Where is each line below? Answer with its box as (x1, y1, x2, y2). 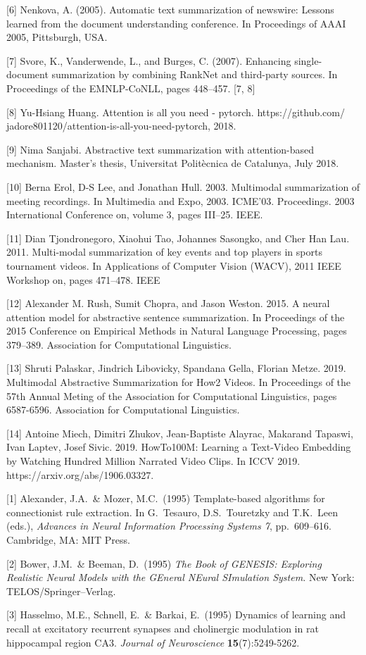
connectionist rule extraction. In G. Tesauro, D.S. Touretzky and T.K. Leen (6, 504, 339, 519)
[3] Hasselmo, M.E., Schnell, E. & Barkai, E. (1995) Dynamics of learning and (6, 607, 346, 622)
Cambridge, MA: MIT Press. (6, 532, 130, 547)
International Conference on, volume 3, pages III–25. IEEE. (6, 207, 263, 222)
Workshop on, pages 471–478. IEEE (6, 272, 160, 287)
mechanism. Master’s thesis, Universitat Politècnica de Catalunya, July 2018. (6, 156, 339, 170)
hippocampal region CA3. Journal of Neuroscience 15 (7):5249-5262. (6, 635, 300, 649)
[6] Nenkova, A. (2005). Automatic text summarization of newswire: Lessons (6, 2, 334, 16)
